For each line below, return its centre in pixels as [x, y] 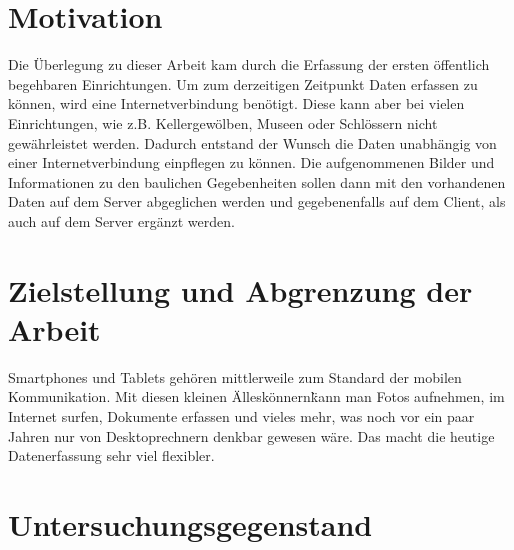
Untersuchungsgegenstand [190, 523]
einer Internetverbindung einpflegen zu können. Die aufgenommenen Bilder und [251, 162]
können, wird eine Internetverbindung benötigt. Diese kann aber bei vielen [236, 103]
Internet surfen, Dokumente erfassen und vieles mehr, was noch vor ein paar [241, 415]
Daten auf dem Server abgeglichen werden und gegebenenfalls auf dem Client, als [257, 201]
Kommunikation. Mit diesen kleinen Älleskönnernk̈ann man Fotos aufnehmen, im [256, 396]
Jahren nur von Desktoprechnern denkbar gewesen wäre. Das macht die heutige [251, 435]
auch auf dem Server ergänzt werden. [121, 220]
